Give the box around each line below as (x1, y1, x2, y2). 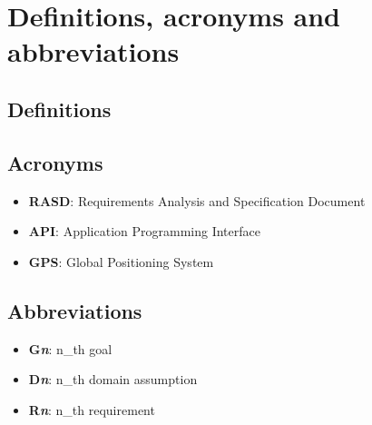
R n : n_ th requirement (28, 400, 155, 419)
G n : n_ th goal (28, 339, 113, 358)
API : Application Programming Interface (28, 222, 260, 241)
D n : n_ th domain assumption (28, 370, 198, 389)
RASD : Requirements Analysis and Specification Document (28, 191, 366, 210)
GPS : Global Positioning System (28, 252, 214, 271)
